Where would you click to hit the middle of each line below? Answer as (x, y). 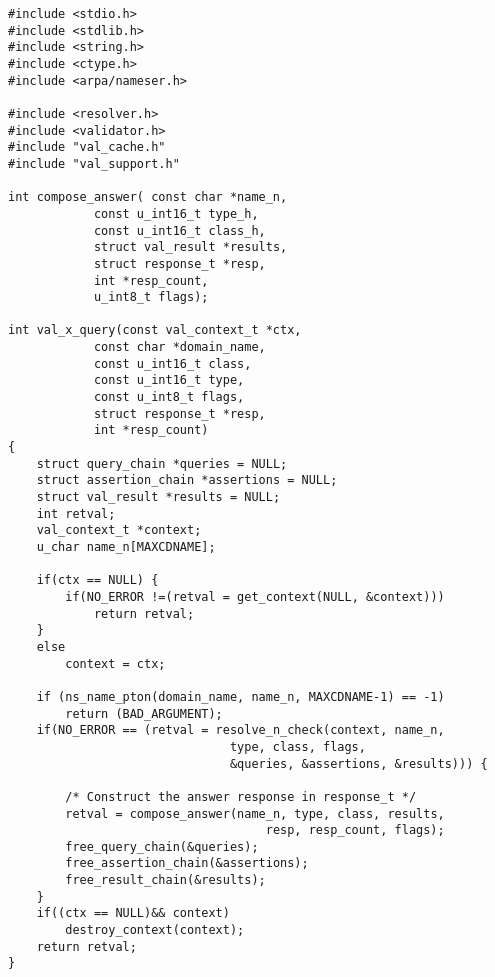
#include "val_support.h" (94, 163)
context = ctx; (115, 663)
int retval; (76, 513)
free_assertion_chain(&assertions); (187, 863)
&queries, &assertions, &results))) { (358, 763)
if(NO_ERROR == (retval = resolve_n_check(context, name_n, (240, 730)
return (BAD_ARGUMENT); (144, 713)
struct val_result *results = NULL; (158, 497)
